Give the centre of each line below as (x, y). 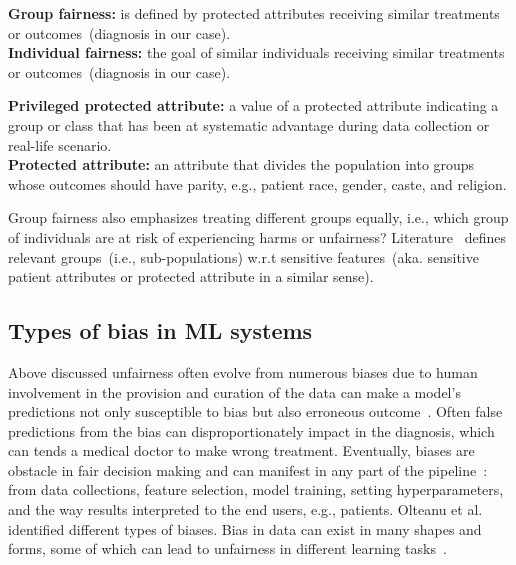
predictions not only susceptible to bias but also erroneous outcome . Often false (255, 411)
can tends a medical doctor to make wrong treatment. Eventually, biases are (241, 450)
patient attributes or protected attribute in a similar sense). (191, 276)
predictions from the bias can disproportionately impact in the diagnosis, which (251, 430)
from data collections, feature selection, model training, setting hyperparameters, (256, 489)
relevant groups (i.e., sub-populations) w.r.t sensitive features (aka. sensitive (243, 256)
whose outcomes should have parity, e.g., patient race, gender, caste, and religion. (257, 183)
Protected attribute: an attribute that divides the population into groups (241, 164)
